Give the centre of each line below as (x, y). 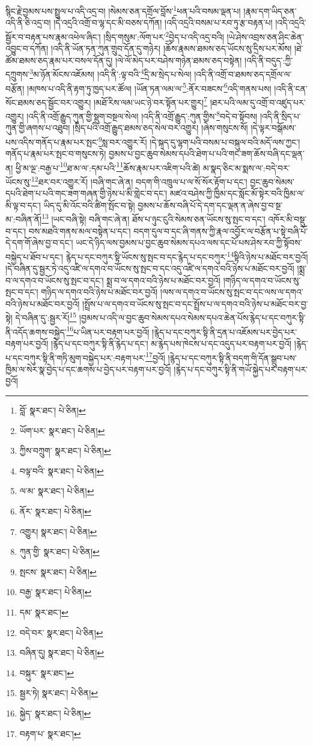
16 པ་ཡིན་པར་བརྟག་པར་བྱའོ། (108, 331)
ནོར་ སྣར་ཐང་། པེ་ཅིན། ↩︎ (55, 511)
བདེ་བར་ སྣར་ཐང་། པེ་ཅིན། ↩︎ (61, 632)
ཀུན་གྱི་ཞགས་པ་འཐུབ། (38, 128)
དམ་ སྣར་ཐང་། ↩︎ (44, 612)
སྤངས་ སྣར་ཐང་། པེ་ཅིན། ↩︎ (58, 571)
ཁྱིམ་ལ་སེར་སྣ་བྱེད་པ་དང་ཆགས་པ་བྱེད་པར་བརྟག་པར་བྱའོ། (88, 369)
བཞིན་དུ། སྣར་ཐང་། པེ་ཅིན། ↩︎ (62, 653)
